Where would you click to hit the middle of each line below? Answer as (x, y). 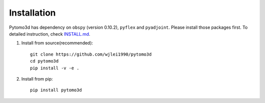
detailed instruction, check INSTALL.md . (50, 34)
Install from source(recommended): (57, 43)
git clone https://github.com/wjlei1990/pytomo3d (91, 54)
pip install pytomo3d (56, 90)
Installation (32, 13)
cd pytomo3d (44, 61)
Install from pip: (37, 79)
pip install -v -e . (55, 68)
